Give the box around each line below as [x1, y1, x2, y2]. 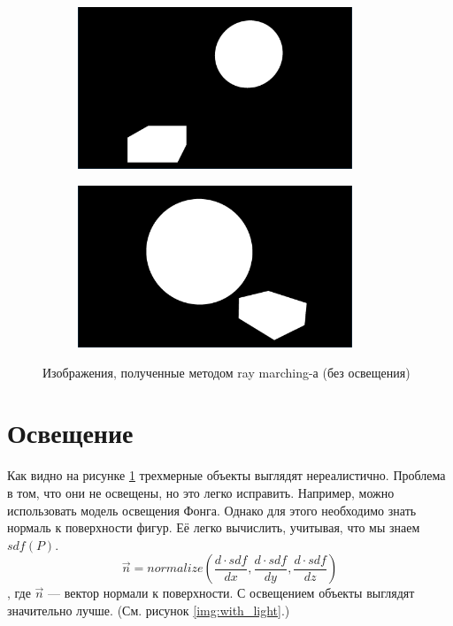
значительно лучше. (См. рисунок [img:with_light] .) [7, 600, 290, 619]
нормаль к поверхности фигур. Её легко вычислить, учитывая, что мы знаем [7, 518, 420, 537]
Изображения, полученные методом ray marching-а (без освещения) [42, 363, 411, 381]
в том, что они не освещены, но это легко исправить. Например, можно [7, 483, 395, 501]
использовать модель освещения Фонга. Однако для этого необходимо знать [7, 500, 417, 519]
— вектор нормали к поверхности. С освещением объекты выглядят [48, 584, 415, 602]
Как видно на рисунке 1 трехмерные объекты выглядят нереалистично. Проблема [7, 466, 446, 485]
